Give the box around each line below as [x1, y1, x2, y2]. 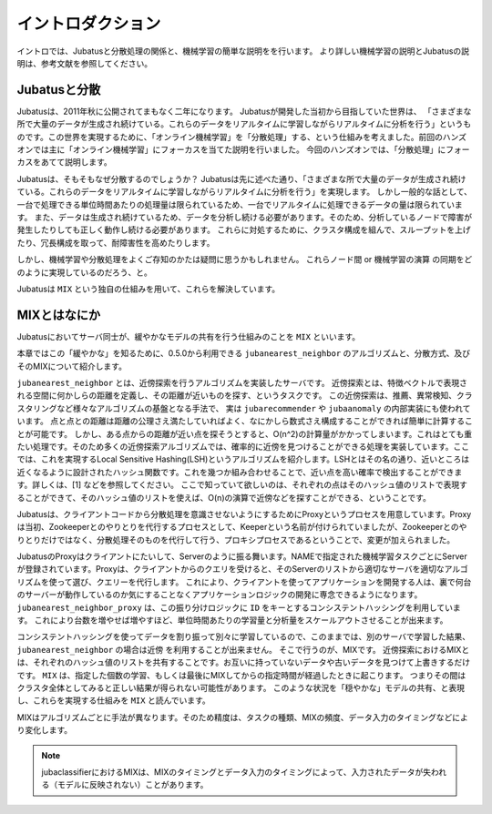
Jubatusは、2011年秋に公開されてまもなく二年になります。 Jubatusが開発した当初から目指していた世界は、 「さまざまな [16, 106, 472, 117]
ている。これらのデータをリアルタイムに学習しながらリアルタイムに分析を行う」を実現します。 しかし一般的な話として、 [16, 187, 473, 198]
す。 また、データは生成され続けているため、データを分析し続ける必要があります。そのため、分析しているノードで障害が [16, 211, 473, 222]
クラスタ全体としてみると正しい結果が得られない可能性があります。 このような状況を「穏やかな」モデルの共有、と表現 [16, 682, 465, 693]
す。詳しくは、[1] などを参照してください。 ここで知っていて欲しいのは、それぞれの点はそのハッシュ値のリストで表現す [16, 479, 468, 491]
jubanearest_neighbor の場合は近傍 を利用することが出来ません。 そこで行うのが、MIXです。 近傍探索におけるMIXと [16, 644, 470, 655]
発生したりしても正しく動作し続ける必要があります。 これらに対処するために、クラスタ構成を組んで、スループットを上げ [16, 224, 471, 236]
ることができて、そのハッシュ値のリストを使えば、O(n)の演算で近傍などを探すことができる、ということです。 [16, 492, 432, 503]
